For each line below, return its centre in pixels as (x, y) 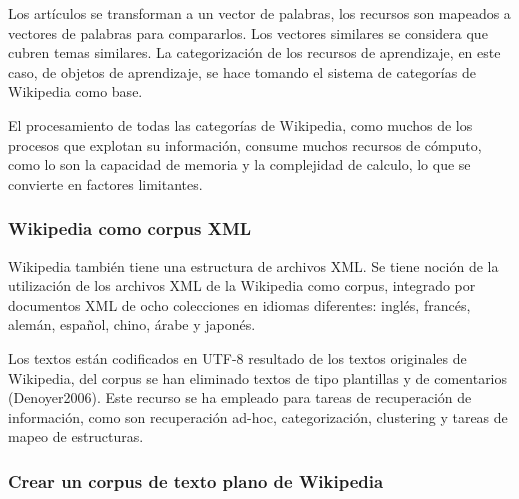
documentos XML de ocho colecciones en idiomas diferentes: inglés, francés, (239, 304)
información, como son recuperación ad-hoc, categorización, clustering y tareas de (258, 416)
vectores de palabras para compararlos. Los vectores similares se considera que (248, 32)
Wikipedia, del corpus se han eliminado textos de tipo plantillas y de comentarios (258, 377)
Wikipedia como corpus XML (130, 228)
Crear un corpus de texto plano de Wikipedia (196, 480)
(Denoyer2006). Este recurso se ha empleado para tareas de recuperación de (240, 397)
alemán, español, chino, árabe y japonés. (132, 324)
